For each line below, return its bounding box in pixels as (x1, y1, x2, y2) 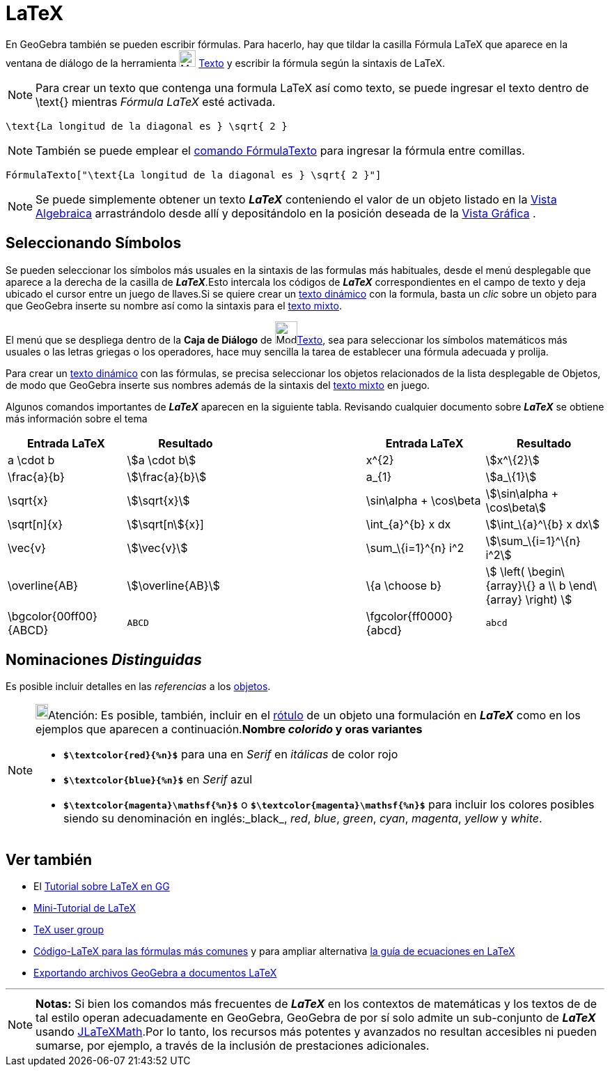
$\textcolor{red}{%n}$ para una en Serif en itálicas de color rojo (63, 747, 398, 762)
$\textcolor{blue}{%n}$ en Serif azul (63, 772, 253, 787)
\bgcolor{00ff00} (8, 608, 97, 623)
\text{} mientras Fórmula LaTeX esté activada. (36, 94, 276, 109)
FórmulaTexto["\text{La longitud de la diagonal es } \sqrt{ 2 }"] (6, 169, 382, 181)
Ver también (6, 850, 93, 868)
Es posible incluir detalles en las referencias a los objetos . (6, 680, 271, 693)
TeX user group (33, 924, 104, 936)
